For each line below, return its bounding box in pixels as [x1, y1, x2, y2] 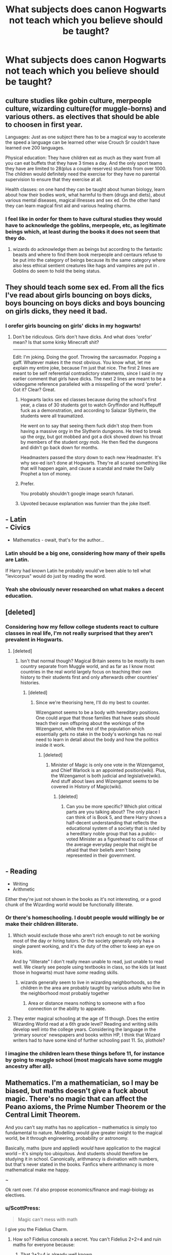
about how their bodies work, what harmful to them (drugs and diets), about [5, 192, 165, 198]
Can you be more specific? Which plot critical [66, 803, 162, 809]
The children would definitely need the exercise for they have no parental [5, 171, 160, 177]
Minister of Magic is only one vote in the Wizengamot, [51, 762, 165, 768]
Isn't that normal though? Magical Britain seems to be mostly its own [20, 658, 165, 664]
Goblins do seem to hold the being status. [12, 268, 101, 274]
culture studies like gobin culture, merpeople [5, 96, 152, 105]
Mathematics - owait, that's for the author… [12, 536, 104, 543]
